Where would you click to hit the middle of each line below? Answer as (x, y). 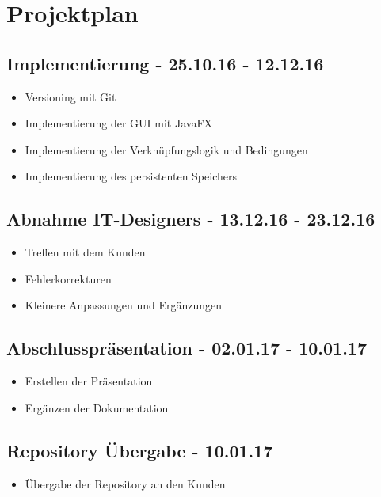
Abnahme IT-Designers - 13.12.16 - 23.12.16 (191, 219)
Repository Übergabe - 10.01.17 (140, 450)
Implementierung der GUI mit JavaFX (119, 123)
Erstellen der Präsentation (89, 381)
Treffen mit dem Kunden (85, 252)
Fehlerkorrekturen (68, 278)
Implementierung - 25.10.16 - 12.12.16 (165, 63)
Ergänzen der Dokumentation (97, 407)
